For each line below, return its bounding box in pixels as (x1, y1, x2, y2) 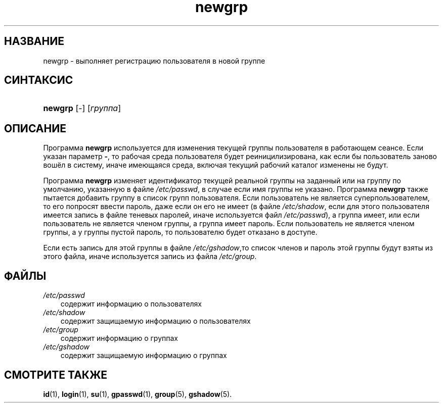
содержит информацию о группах (60, 334, 178, 343)
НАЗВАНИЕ (4, 35, 64, 48)
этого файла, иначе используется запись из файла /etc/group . (43, 252, 257, 261)
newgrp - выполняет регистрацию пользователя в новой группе (43, 56, 265, 65)
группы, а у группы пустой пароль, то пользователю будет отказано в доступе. (43, 228, 318, 237)
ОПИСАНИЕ (4, 122, 66, 135)
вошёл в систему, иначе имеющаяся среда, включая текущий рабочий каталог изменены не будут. (43, 161, 388, 170)
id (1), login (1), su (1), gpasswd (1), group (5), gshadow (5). (43, 389, 232, 398)
